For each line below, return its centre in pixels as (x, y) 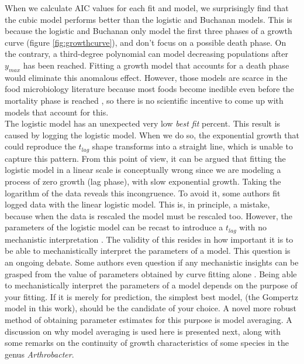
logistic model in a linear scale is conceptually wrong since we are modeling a (143, 170)
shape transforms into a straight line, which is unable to (192, 146)
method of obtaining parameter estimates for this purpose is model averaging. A (148, 319)
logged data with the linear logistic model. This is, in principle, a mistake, (137, 204)
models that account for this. (57, 112)
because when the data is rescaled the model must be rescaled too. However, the (148, 215)
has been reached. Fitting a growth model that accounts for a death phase (156, 65)
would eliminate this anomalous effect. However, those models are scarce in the (146, 77)
